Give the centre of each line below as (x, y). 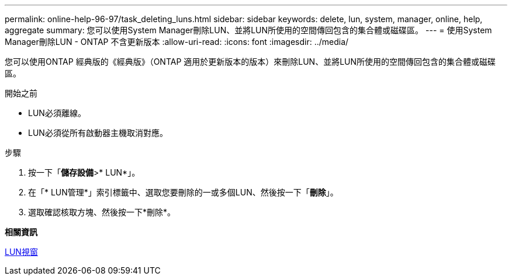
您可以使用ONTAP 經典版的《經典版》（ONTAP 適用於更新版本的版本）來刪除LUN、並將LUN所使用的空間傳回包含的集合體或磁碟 (250, 62)
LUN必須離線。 (57, 113)
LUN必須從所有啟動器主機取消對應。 (98, 133)
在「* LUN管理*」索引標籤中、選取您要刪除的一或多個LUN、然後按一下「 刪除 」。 (183, 192)
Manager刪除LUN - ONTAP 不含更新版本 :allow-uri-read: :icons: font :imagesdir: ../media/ (177, 42)
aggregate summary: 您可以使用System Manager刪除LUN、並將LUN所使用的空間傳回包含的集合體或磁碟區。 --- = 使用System (248, 30)
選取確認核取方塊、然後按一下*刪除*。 (102, 212)
